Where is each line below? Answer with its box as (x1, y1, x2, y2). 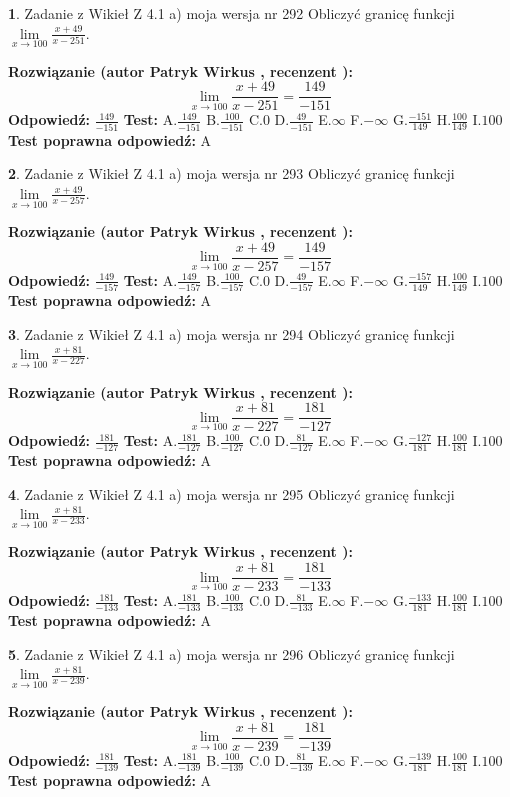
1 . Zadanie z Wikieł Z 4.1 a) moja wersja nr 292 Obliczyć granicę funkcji (8, 3, 455, 23)
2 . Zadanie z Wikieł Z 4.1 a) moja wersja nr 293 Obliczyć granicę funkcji (8, 163, 455, 184)
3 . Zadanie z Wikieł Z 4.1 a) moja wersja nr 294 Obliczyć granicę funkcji (8, 323, 455, 344)
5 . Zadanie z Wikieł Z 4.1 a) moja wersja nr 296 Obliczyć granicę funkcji (8, 643, 455, 664)
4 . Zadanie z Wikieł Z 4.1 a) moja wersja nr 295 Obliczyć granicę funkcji (8, 483, 455, 504)
